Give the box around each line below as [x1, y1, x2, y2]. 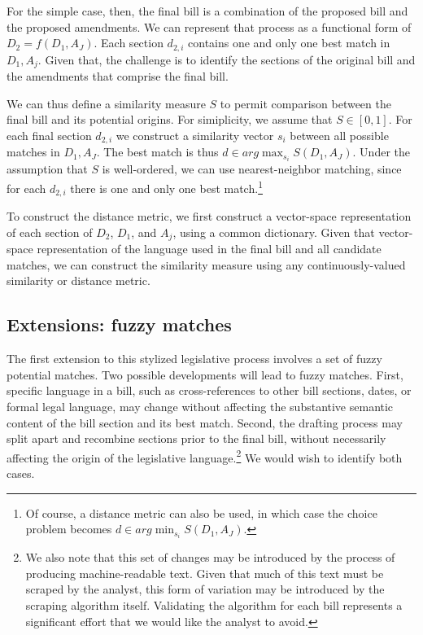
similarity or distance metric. [7, 272, 150, 289]
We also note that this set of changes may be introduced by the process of [25, 549, 395, 566]
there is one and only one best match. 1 [70, 177, 263, 196]
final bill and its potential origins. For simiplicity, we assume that [7, 111, 333, 128]
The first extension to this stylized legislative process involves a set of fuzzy [7, 350, 382, 367]
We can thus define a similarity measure [7, 94, 206, 112]
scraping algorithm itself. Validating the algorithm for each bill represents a [25, 597, 403, 614]
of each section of [7, 223, 93, 240]
